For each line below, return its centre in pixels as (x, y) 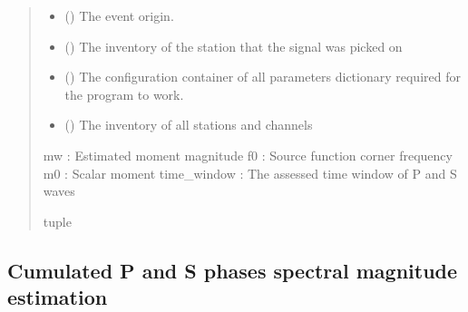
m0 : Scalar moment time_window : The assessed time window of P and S (250, 173)
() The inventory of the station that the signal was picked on (234, 46)
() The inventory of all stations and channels (189, 125)
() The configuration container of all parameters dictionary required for (263, 77)
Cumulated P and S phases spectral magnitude (233, 270)
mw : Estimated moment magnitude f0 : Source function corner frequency (248, 155)
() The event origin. (119, 15)
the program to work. (124, 94)
